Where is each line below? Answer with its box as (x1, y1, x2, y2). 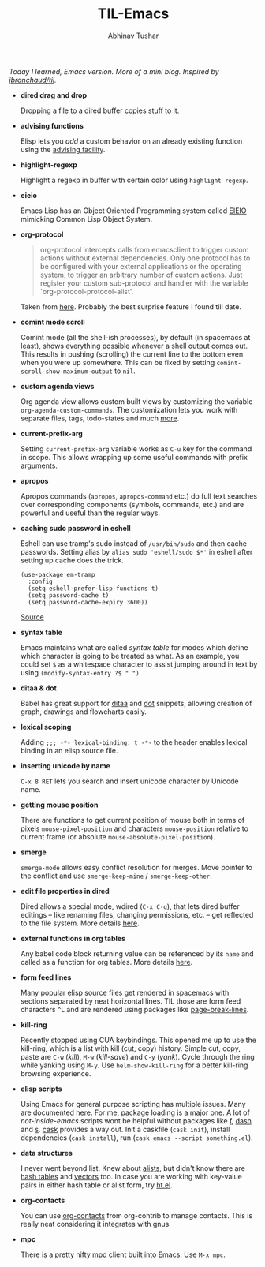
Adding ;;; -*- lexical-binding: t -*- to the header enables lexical (20, 737, 248, 746)
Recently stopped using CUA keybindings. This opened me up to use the (20, 1035, 257, 1045)
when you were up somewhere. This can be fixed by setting (20, 357, 215, 367)
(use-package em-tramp (20, 570, 95, 578)
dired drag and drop (20, 90, 88, 99)
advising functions (20, 121, 84, 130)
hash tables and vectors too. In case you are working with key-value (20, 1172, 243, 1181)
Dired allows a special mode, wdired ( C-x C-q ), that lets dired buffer (20, 901, 240, 911)
